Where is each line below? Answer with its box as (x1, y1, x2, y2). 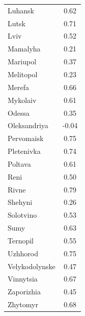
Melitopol (8, 68, 38, 79)
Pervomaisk (8, 133, 44, 144)
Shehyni (8, 197, 33, 207)
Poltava (8, 158, 31, 169)
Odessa (8, 107, 30, 118)
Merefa (8, 81, 30, 92)
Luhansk (8, 5, 35, 15)
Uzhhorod (8, 248, 38, 258)
